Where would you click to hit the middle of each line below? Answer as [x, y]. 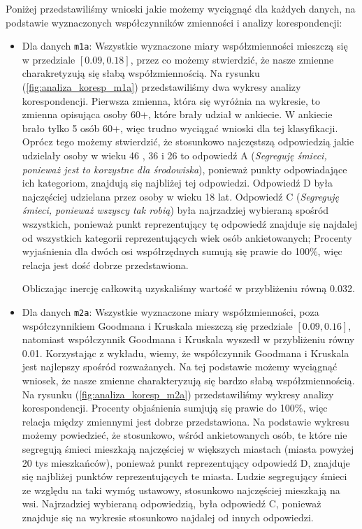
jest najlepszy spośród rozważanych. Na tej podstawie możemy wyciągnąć [180, 367]
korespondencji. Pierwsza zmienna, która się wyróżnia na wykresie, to [171, 100]
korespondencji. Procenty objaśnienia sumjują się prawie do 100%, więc [175, 408]
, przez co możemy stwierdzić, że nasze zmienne [232, 59]
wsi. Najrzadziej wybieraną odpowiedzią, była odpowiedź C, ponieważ [172, 503]
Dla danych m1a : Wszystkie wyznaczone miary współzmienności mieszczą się [185, 46]
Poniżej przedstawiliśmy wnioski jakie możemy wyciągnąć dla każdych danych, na [181, 8]
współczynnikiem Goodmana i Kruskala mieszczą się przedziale [157, 325]
